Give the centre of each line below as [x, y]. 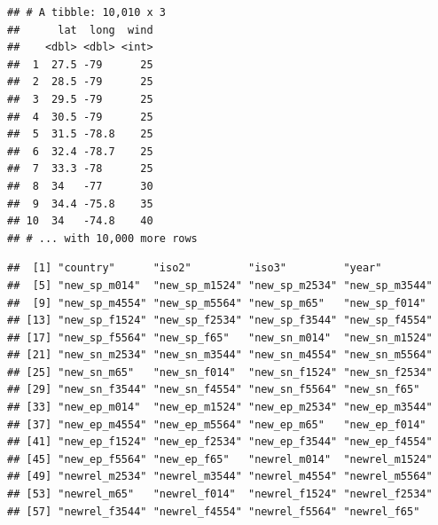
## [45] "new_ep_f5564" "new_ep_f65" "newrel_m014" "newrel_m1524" [220, 459]
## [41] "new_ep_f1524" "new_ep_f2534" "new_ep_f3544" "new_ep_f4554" [220, 442]
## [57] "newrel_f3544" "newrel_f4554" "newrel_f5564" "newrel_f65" [214, 511]
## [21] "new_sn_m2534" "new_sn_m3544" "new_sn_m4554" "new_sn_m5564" [220, 355]
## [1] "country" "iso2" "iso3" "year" [195, 268]
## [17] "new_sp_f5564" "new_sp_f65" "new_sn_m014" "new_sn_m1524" [220, 337]
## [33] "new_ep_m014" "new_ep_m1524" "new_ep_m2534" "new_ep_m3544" [220, 407]
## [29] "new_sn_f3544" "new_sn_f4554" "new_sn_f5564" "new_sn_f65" [214, 390]
